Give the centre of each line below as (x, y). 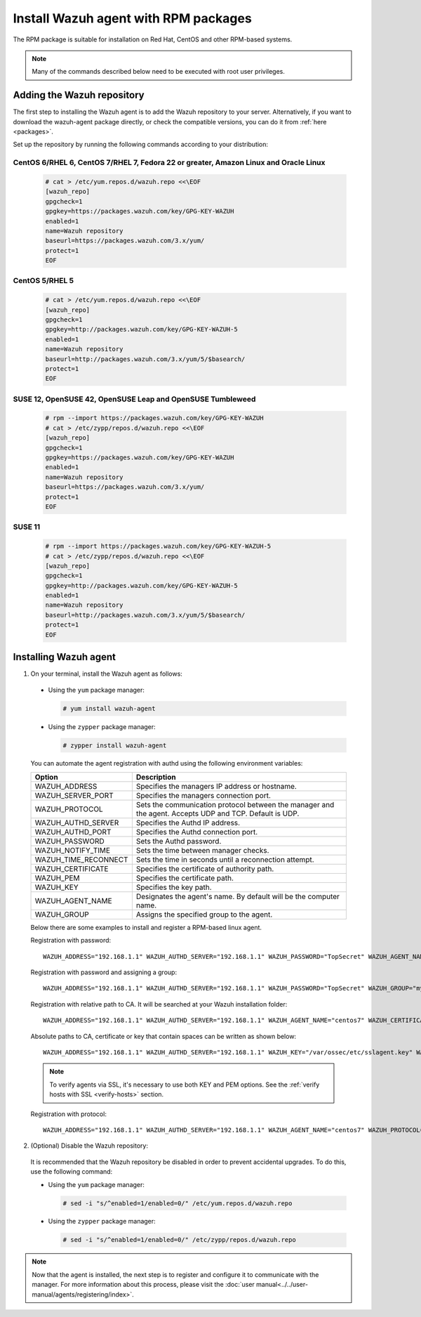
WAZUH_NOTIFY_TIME (73, 850)
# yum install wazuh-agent (109, 708)
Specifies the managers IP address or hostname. (216, 786)
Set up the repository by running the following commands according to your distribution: (141, 145)
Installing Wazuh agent (64, 657)
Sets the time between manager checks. (202, 850)
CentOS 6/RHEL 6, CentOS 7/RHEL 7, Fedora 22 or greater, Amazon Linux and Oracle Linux (169, 163)
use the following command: (72, 1172)
